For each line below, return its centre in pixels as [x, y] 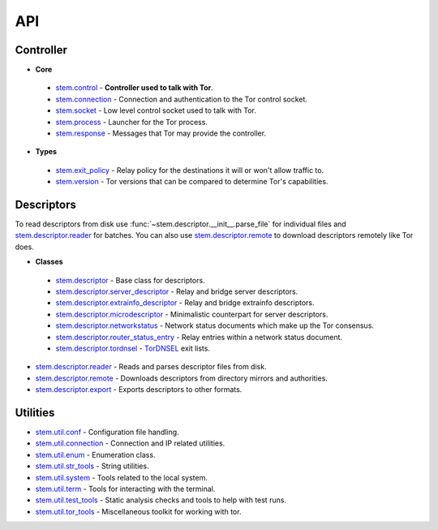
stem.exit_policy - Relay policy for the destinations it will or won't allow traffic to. [190, 170]
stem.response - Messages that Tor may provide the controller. [161, 133]
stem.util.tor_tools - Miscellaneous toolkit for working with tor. [138, 511]
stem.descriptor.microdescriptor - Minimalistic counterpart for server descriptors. [192, 314]
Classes [49, 262]
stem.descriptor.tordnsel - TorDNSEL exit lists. [133, 348]
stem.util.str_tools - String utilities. [92, 466]
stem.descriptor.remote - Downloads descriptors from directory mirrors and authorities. [182, 378]
